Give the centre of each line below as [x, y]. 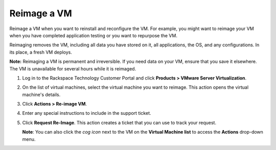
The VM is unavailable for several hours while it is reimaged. [73, 68]
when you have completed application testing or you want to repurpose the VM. [93, 35]
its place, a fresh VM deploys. [41, 52]
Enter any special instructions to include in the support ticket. [87, 113]
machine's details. [41, 94]
